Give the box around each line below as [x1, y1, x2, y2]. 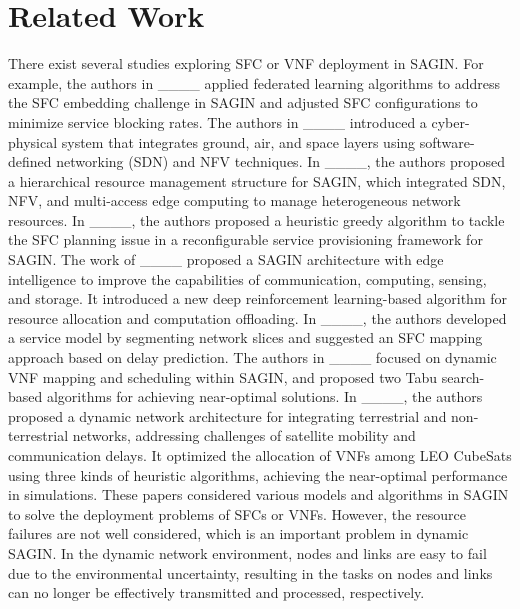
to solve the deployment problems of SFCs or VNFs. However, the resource [8, 503, 466, 524]
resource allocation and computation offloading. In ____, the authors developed [8, 307, 507, 328]
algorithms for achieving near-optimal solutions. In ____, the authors [46, 386, 483, 407]
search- [441, 366, 485, 387]
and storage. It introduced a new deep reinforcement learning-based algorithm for [8, 288, 507, 309]
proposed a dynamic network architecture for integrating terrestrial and [8, 405, 447, 426]
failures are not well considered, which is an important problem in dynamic [8, 523, 469, 544]
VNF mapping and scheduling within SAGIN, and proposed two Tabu [8, 366, 438, 387]
